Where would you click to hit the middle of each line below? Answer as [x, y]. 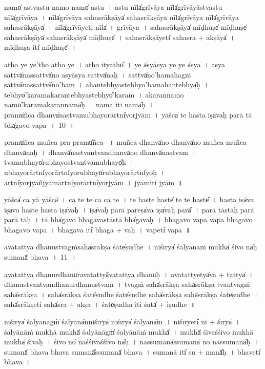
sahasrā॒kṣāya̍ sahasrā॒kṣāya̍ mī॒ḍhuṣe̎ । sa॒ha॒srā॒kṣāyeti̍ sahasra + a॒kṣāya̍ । [120, 37]
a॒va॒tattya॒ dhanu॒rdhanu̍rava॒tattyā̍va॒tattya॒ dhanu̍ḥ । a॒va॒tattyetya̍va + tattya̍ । [129, 274]
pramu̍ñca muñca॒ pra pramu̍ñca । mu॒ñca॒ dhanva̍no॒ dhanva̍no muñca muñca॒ [126, 142]
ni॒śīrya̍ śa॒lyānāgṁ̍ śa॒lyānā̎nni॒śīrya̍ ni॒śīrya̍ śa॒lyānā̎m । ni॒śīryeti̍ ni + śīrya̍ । [122, 322]
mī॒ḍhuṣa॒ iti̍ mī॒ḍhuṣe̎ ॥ [40, 47]
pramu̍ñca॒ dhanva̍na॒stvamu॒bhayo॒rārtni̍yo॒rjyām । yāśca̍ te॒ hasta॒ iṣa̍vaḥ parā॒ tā [128, 114]
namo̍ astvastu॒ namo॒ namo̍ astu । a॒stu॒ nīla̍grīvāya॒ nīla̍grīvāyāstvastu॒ [113, 7]
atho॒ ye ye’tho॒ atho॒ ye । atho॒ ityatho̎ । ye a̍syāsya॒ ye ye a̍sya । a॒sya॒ [115, 64]
